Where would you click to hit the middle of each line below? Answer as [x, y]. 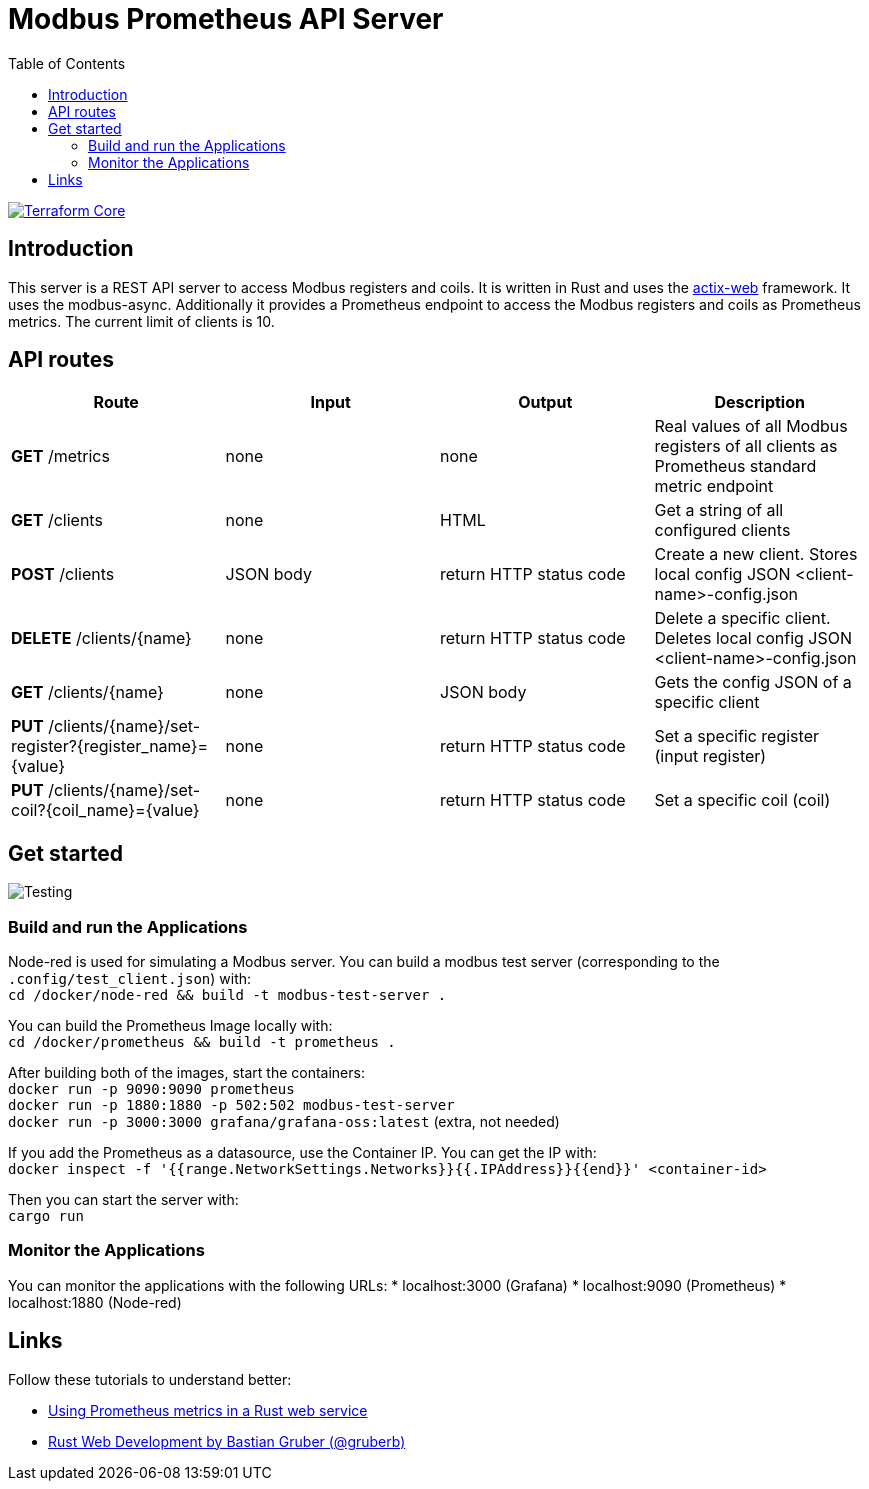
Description [759, 402]
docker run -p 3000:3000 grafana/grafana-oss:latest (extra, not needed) [284, 1122]
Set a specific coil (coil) [742, 800]
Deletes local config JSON [753, 638]
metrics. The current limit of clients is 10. [141, 321]
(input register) [710, 756]
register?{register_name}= [110, 746]
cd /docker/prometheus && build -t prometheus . [202, 1042]
